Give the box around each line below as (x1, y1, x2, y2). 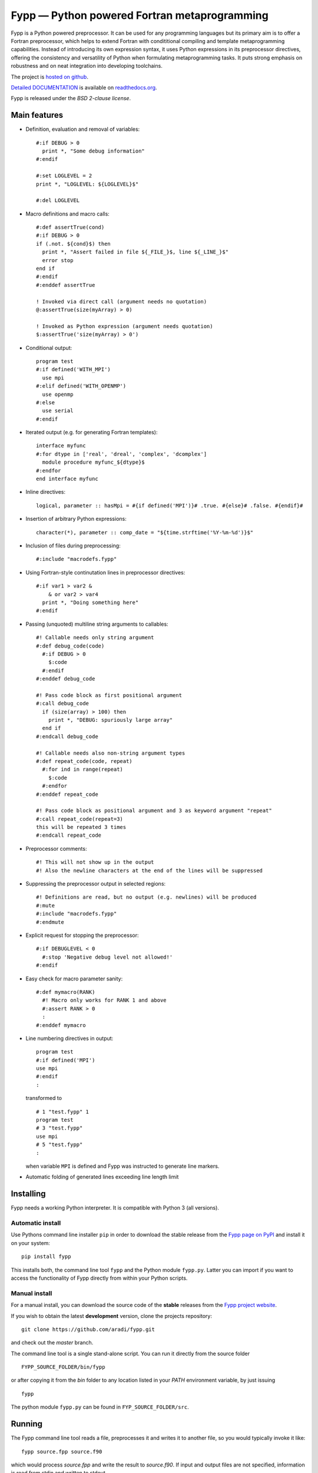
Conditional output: (25, 344, 72, 351)
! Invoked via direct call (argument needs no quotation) (36, 298, 207, 305)
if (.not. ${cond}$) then (36, 240, 111, 247)
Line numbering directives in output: (25, 1035, 114, 1042)
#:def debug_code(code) (36, 642, 105, 649)
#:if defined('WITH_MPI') (36, 366, 111, 373)
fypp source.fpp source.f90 (21, 1448, 102, 1455)
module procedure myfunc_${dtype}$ (42, 459, 145, 465)
